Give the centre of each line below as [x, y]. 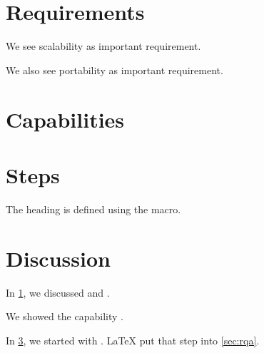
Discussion [58, 258]
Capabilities [65, 119]
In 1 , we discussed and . [58, 292]
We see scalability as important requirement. [103, 46]
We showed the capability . [65, 316]
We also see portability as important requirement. [115, 70]
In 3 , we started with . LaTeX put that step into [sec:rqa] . [133, 340]
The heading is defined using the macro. [93, 209]
